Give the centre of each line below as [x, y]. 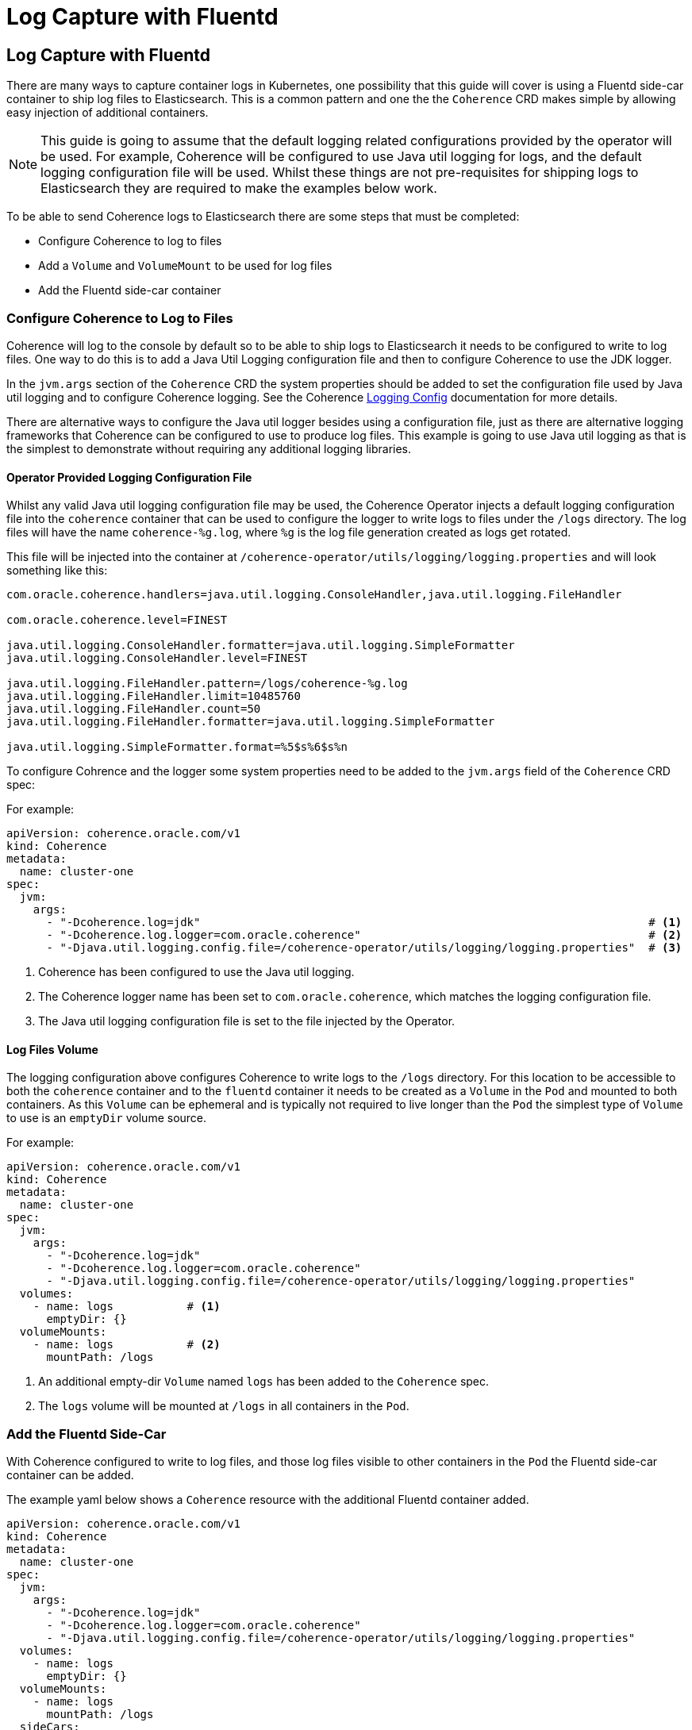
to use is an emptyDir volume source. [107, 1118]
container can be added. [70, 1475]
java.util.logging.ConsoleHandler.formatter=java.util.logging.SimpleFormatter [261, 646]
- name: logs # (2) [127, 1345]
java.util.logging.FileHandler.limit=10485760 [154, 696]
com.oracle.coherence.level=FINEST [117, 620]
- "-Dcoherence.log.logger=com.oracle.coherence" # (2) [364, 935]
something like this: [57, 571]
